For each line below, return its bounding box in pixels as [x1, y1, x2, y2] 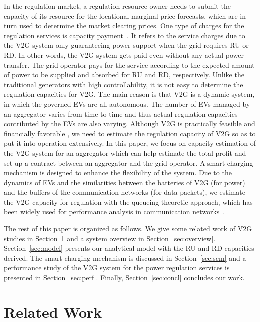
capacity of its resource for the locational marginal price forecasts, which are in [4, 10, 246, 21]
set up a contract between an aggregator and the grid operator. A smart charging [4, 157, 253, 168]
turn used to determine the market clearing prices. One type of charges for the [4, 20, 244, 31]
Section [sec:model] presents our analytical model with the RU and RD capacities [4, 243, 254, 253]
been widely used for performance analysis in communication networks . [4, 206, 225, 217]
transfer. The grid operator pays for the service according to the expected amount [4, 59, 255, 70]
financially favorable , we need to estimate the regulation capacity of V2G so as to [4, 128, 256, 138]
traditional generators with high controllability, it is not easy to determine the [4, 79, 243, 89]
